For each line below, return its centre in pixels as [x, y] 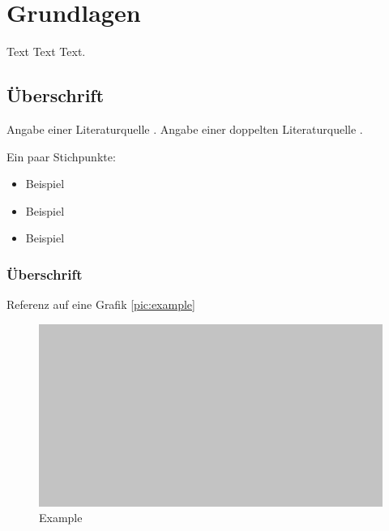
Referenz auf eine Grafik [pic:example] [101, 304]
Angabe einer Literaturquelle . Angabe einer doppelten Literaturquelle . [185, 128]
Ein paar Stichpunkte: [61, 156]
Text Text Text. [46, 51]
